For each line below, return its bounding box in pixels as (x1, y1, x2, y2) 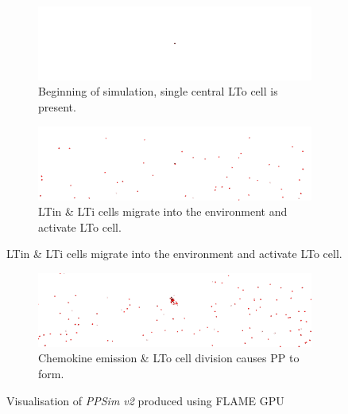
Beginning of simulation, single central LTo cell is (38, 83, 278, 100)
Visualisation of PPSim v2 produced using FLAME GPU (6, 392, 284, 408)
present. (38, 99, 76, 115)
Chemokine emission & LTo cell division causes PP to (38, 350, 300, 366)
